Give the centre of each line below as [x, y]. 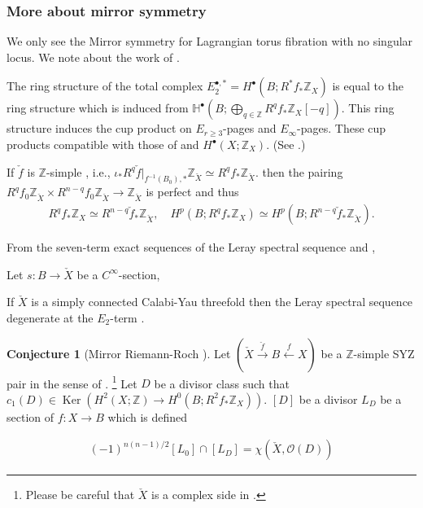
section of [31, 416]
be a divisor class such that [222, 383]
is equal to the [368, 86]
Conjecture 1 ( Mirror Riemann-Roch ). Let [119, 353]
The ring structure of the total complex [105, 86]
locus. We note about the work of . [93, 57]
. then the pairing [299, 171]
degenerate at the [50, 318]
